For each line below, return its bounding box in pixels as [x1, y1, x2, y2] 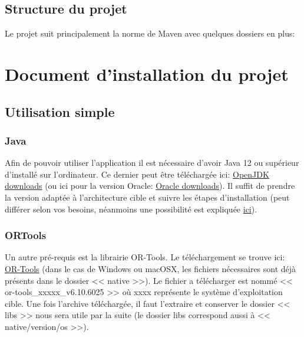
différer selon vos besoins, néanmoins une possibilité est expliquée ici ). [5, 202, 257, 215]
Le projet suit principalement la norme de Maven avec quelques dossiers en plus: [5, 27, 295, 40]
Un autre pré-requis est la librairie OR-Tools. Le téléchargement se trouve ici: [5, 251, 285, 263]
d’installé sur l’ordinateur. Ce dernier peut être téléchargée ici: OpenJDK [5, 168, 269, 180]
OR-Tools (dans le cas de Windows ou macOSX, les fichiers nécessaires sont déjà [5, 262, 296, 274]
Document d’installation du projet [5, 61, 289, 86]
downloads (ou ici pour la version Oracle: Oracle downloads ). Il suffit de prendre [5, 179, 295, 192]
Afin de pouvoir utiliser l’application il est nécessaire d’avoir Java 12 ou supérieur [5, 156, 299, 169]
